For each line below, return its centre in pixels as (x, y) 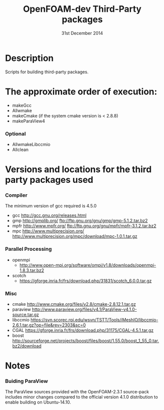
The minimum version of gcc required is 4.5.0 (51, 206)
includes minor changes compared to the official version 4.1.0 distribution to (82, 397)
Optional (15, 134)
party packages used (49, 180)
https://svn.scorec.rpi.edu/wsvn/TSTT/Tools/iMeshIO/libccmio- (94, 320)
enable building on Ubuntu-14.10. (38, 402)
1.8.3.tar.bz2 (32, 270)
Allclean (20, 149)
